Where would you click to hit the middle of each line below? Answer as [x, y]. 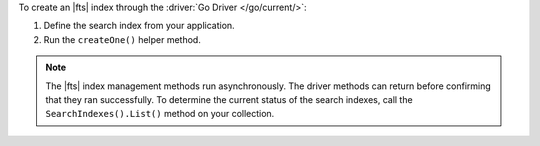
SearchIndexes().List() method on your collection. [160, 114]
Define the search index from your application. [139, 26]
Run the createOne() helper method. [122, 39]
